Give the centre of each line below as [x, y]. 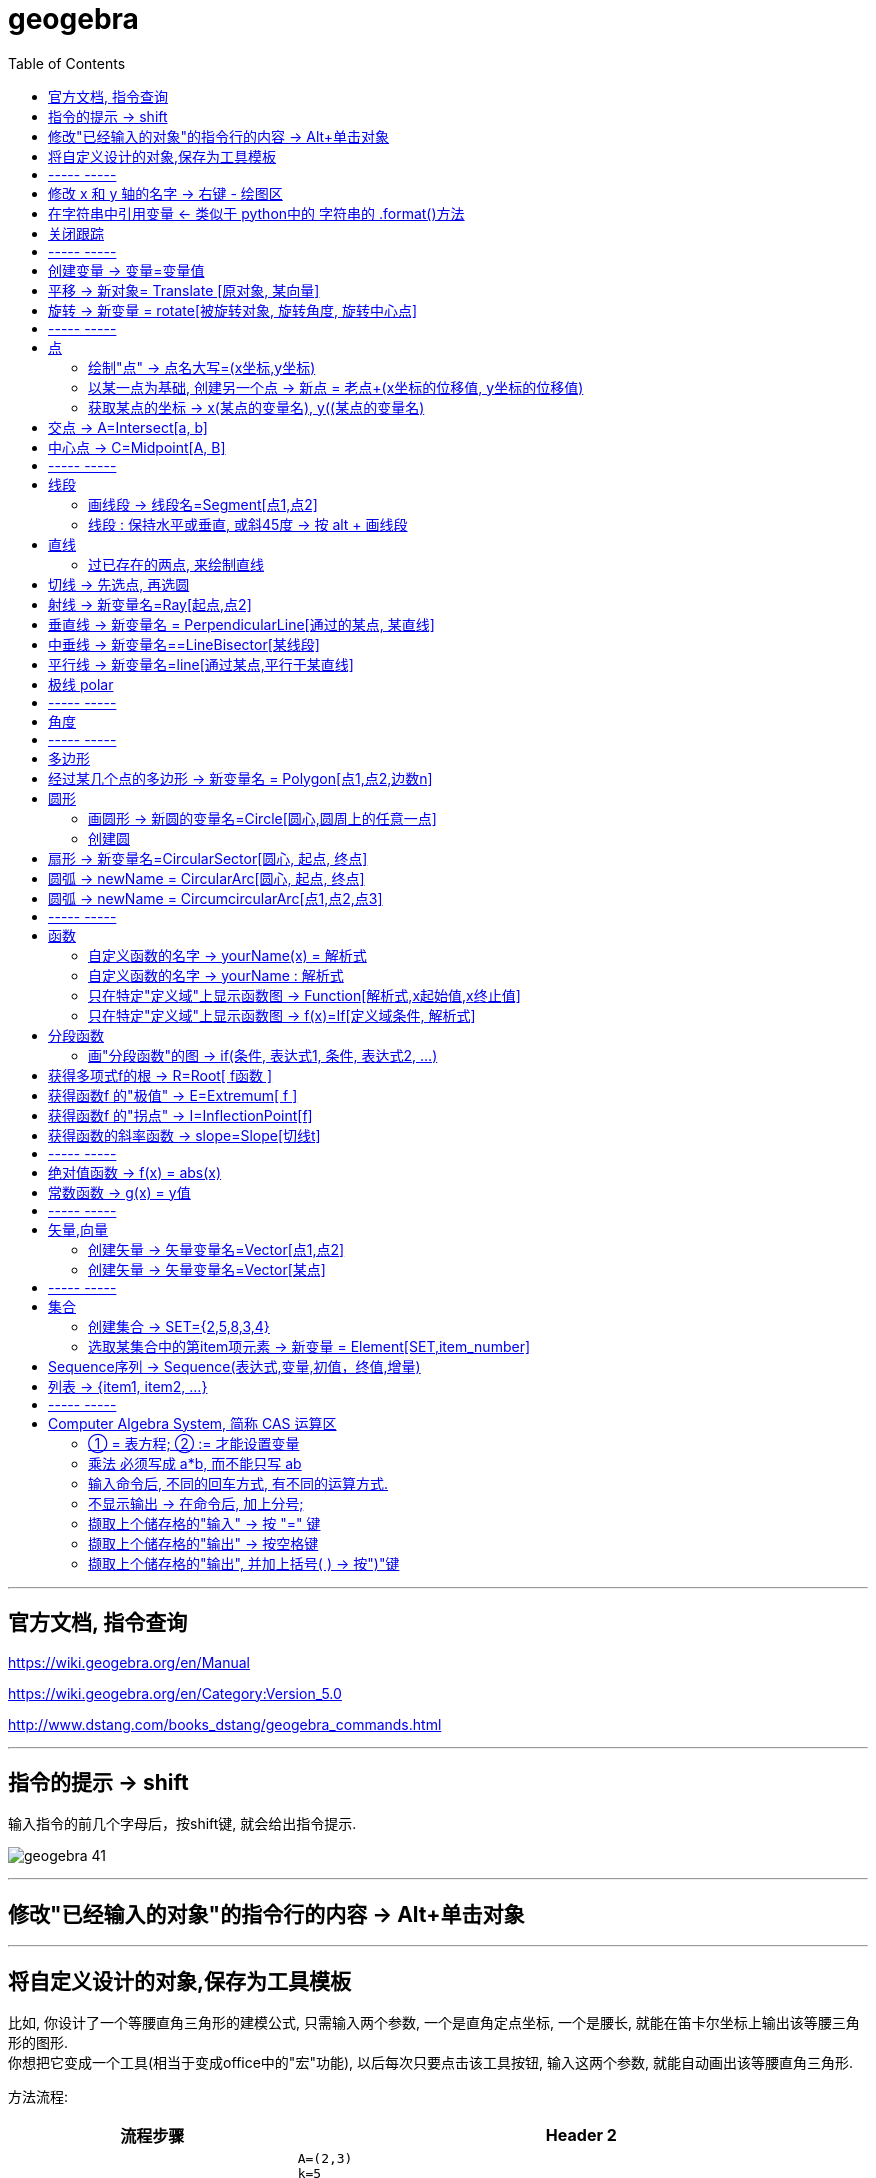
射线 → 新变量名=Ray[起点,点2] [150, 604]
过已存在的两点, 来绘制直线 [176, 564]
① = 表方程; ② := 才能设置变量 [194, 1443]
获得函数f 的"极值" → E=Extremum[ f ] [173, 1095]
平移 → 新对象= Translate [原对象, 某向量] [184, 290]
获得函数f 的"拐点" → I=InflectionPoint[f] [180, 1115]
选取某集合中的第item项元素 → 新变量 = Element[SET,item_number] [309, 1346]
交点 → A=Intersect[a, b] [128, 427]
